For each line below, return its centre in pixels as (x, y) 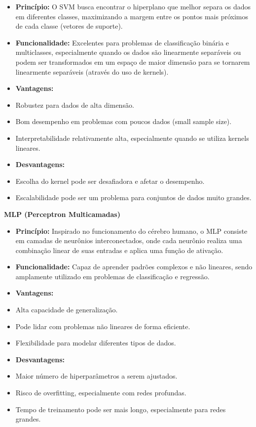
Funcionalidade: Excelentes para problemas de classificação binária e (122, 42)
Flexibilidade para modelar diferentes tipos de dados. (96, 343)
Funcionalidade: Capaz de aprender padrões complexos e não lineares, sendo (134, 267)
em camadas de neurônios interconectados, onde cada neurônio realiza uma (129, 240)
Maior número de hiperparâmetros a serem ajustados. (96, 376)
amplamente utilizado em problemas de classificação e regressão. (112, 276)
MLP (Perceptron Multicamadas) (62, 214)
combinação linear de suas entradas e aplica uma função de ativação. (119, 250)
